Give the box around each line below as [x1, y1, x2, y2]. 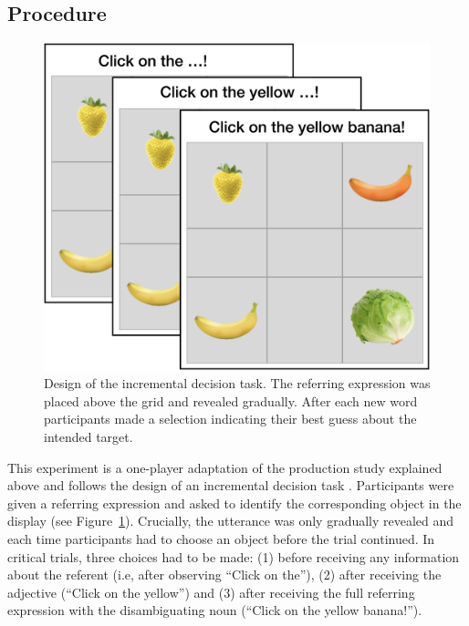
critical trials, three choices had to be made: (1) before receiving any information [7, 547, 460, 566]
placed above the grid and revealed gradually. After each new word [44, 391, 418, 410]
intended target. [44, 426, 133, 446]
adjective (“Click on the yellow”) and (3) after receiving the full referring [7, 582, 415, 601]
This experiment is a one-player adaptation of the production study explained [7, 457, 443, 477]
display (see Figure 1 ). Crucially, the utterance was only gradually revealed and [7, 511, 454, 530]
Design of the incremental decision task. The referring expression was [44, 374, 431, 393]
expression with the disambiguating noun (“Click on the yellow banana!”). [7, 600, 422, 620]
